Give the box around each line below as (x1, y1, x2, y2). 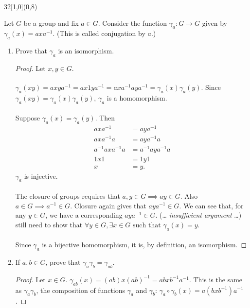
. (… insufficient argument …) (155, 210, 242, 220)
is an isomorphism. (58, 46, 114, 56)
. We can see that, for (179, 200, 244, 210)
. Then (95, 113, 115, 123)
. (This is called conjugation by (53, 28, 145, 38)
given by (202, 17, 227, 28)
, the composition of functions (36, 285, 125, 295)
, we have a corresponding (45, 210, 123, 220)
